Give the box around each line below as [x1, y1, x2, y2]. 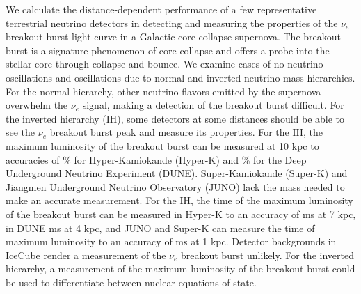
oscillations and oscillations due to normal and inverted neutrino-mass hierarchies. [6, 70, 355, 84]
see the [6, 125, 35, 139]
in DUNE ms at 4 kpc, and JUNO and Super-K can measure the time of [6, 220, 315, 235]
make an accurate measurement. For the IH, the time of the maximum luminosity [6, 193, 353, 208]
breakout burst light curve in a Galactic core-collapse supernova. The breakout [6, 29, 342, 44]
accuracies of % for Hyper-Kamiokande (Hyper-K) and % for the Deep [6, 152, 307, 167]
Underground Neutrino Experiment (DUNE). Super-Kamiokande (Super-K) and [6, 166, 348, 180]
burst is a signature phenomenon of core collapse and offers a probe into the [6, 42, 330, 57]
